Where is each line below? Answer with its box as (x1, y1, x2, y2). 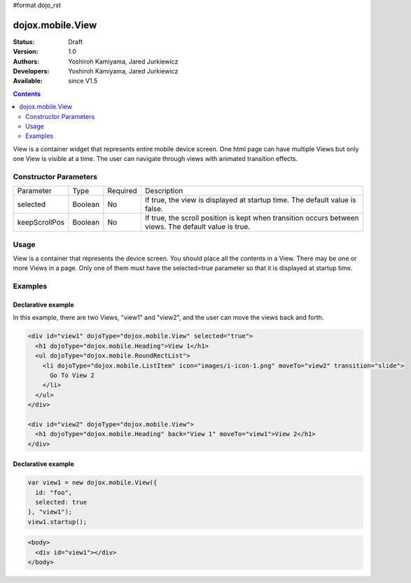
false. (144, 204, 164, 213)
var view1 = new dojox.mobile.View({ (27, 479, 158, 486)
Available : (13, 77, 43, 85)
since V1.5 (68, 77, 98, 85)
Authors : (13, 57, 40, 66)
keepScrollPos (17, 218, 65, 227)
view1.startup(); (27, 518, 88, 526)
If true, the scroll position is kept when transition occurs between (144, 213, 359, 223)
